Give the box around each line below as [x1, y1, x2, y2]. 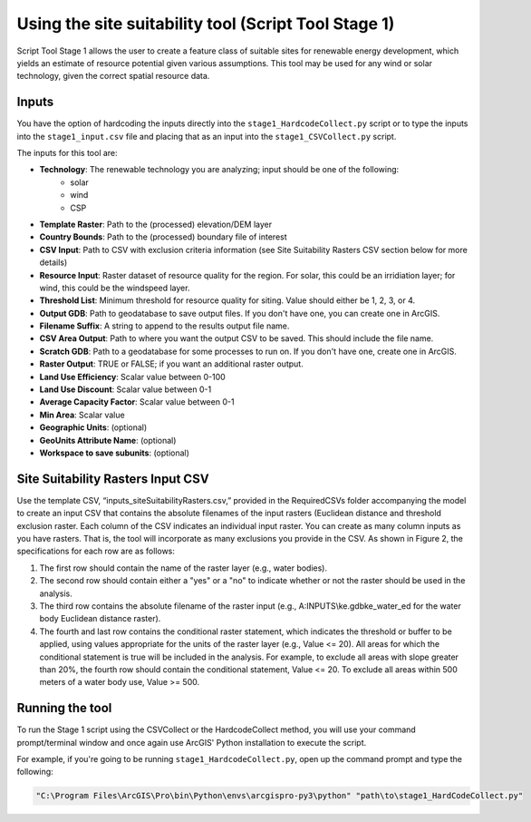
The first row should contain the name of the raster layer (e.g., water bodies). [39, 563, 328, 573]
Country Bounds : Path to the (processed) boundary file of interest [39, 231, 287, 242]
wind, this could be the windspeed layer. [39, 282, 190, 293]
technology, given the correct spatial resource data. [16, 71, 210, 82]
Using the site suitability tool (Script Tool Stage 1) [16, 14, 395, 34]
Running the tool [16, 700, 112, 716]
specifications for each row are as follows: [16, 545, 176, 557]
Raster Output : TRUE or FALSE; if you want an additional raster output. [39, 358, 304, 369]
